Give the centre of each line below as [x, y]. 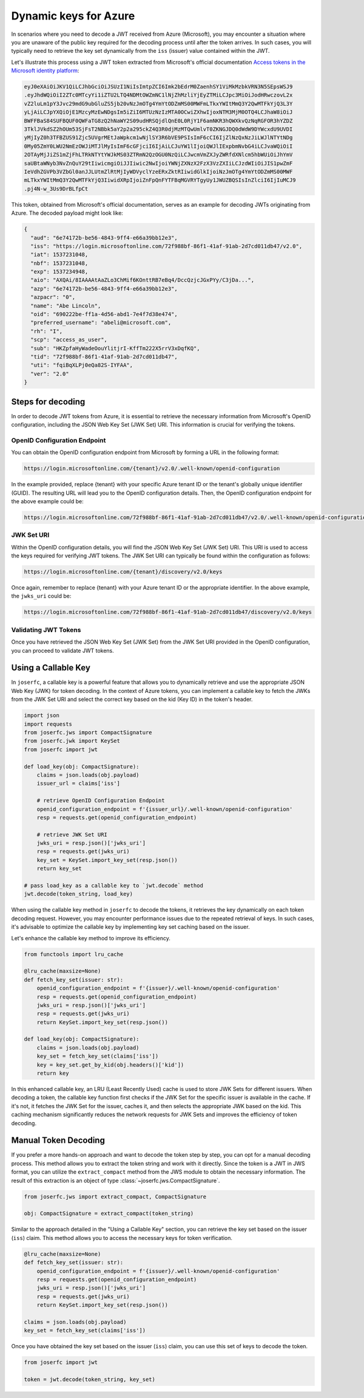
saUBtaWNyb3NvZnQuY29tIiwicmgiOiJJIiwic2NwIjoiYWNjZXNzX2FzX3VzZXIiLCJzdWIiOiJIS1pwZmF [158, 163]
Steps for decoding [48, 401]
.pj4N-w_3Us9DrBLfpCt [56, 189]
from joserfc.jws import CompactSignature [88, 732]
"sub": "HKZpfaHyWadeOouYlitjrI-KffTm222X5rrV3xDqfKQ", [115, 348]
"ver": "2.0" [50, 374]
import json [42, 715]
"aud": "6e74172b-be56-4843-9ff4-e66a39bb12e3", [104, 238]
